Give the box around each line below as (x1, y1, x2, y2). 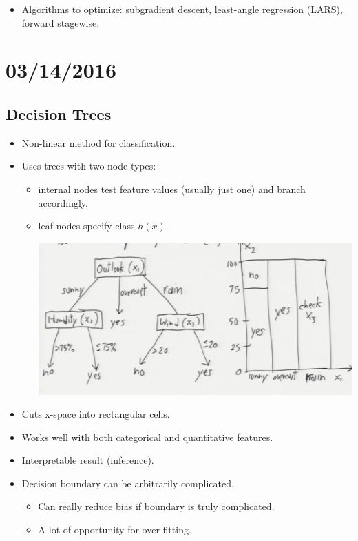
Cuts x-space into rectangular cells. (21, 407, 170, 421)
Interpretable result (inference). (21, 453, 154, 467)
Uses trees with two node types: (21, 159, 156, 173)
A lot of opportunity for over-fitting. (38, 522, 191, 537)
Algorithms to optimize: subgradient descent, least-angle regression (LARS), (21, 2, 343, 16)
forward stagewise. (21, 15, 100, 30)
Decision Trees (6, 103, 112, 124)
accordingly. (38, 195, 88, 210)
